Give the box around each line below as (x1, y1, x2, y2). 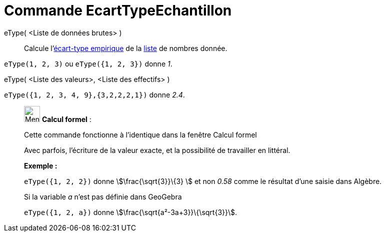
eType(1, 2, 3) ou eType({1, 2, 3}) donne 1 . (4, 59, 172, 68)
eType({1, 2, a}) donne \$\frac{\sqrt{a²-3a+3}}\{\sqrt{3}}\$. (24, 207, 237, 216)
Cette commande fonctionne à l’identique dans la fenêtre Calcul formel (24, 130, 257, 139)
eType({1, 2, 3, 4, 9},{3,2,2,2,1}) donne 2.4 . (4, 90, 185, 99)
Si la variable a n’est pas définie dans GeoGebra (24, 192, 182, 201)
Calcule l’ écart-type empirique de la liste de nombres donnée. (24, 43, 227, 52)
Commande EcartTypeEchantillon (4, 2, 232, 19)
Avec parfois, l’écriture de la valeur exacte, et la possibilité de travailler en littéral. (24, 145, 290, 154)
